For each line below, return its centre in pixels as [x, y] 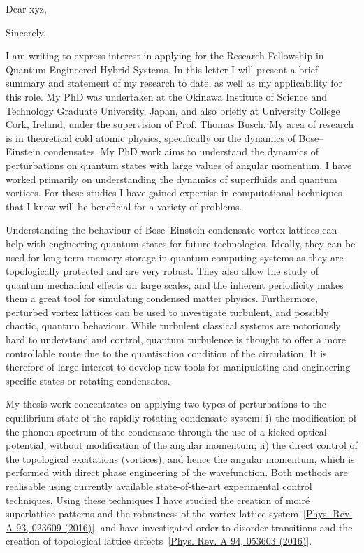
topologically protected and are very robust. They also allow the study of [162, 271]
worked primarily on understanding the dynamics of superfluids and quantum [172, 179]
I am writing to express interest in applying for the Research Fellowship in [165, 56]
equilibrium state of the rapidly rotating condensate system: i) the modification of [181, 418]
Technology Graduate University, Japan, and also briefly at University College [173, 110]
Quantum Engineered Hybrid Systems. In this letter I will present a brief [162, 69]
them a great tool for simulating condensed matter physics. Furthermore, [162, 298]
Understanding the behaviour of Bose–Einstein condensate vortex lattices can [172, 230]
